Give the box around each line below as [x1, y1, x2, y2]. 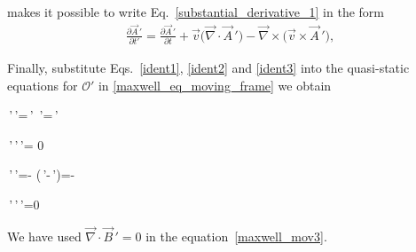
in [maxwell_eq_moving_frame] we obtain [98, 75, 332, 94]
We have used [7, 226, 82, 245]
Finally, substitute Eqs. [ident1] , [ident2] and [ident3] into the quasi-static [7, 59, 410, 77]
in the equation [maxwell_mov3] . [145, 226, 327, 245]
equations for [7, 75, 78, 94]
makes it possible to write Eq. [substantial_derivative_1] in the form [7, 3, 384, 20]
